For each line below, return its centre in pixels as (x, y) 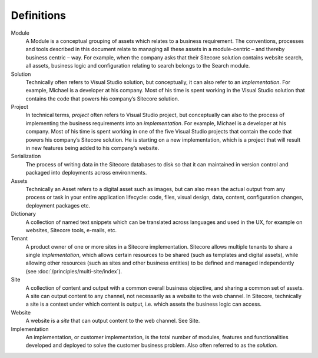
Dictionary (24, 214)
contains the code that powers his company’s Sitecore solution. (102, 98)
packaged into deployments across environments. (86, 173)
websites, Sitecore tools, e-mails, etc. (71, 230)
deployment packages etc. (58, 205)
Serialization (26, 156)
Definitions (39, 15)
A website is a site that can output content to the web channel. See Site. (113, 321)
